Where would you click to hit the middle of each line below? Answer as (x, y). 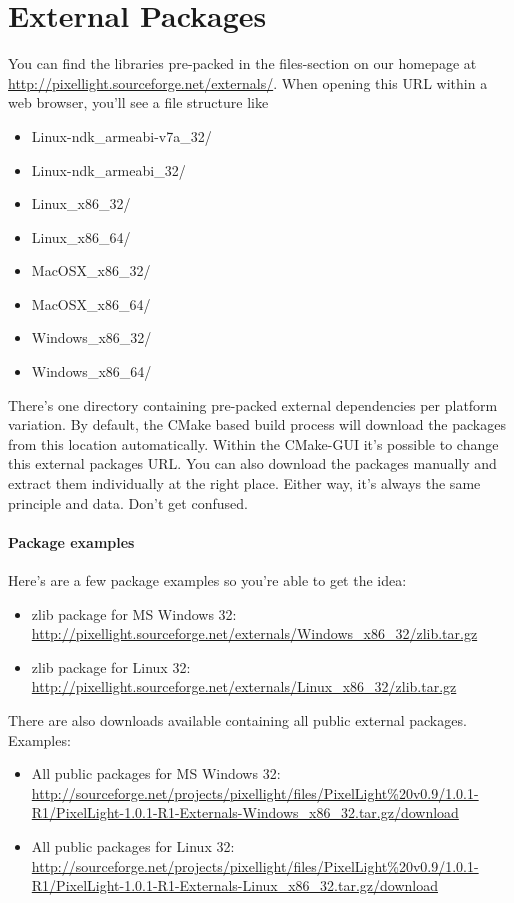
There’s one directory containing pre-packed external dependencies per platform (253, 404)
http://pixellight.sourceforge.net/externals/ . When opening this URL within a (248, 82)
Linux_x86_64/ (81, 236)
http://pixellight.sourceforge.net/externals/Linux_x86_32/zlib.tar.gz (244, 686)
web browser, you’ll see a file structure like (138, 102)
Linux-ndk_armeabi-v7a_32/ (121, 135)
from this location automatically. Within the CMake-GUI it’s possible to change (253, 443)
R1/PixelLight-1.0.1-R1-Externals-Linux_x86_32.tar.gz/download (235, 885)
